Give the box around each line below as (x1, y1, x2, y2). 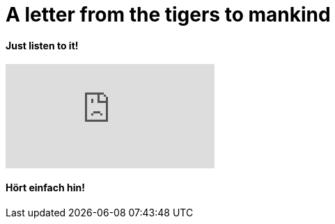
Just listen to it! (6, 39, 79, 51)
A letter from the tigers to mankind (6, 3, 331, 26)
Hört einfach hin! (6, 181, 85, 193)
